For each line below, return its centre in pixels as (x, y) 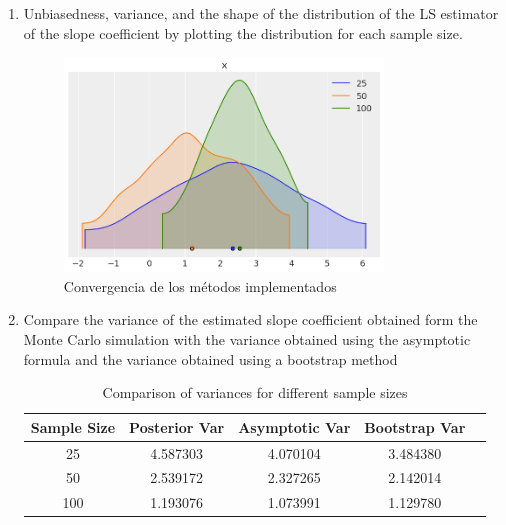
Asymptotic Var (294, 426)
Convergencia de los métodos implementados (200, 285)
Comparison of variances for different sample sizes (255, 392)
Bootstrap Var (415, 426)
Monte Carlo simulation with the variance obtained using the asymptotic (247, 339)
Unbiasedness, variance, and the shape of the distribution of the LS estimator (261, 13)
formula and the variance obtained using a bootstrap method (210, 358)
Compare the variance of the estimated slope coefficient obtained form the (250, 319)
